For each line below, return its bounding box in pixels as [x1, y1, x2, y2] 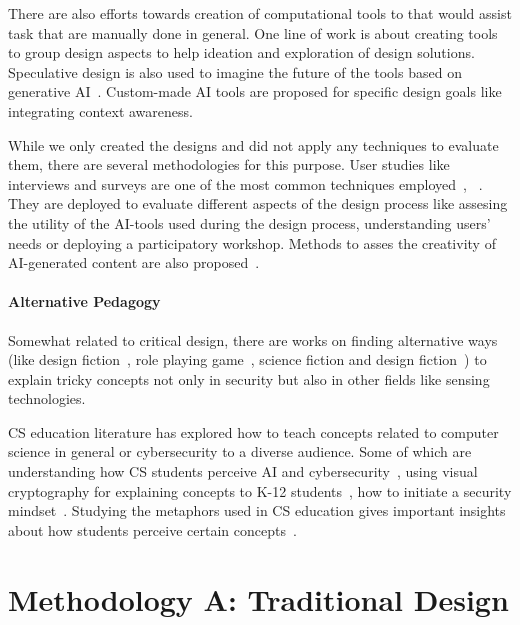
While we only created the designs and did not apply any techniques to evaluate [8, 134, 499, 155]
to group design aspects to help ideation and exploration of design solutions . [8, 42, 475, 63]
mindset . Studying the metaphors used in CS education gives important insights [8, 500, 506, 521]
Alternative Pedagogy [8, 291, 161, 312]
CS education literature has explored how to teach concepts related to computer [8, 421, 499, 442]
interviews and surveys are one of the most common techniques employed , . [8, 173, 483, 194]
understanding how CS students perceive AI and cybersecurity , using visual [8, 461, 478, 482]
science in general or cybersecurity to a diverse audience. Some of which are [8, 441, 472, 462]
